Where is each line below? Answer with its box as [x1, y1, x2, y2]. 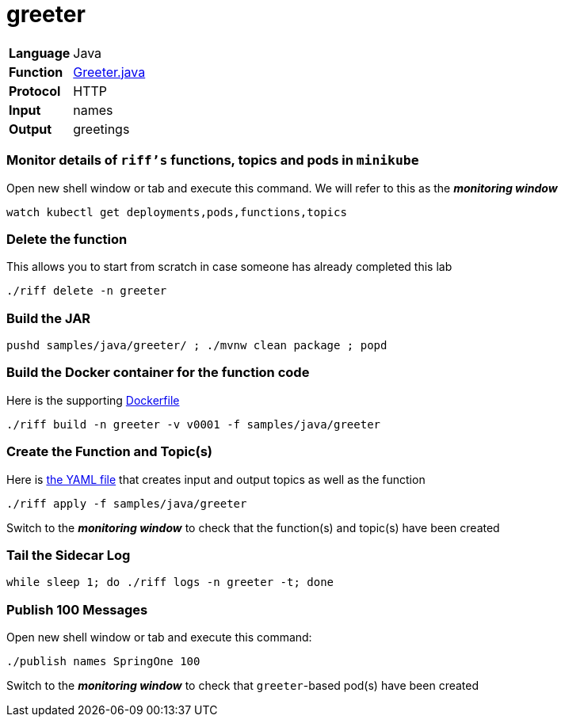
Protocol [9, 82, 61, 99]
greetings [73, 120, 130, 137]
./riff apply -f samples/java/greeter [6, 497, 247, 510]
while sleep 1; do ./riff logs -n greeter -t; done [6, 576, 334, 589]
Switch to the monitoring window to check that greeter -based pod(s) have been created [6, 679, 479, 692]
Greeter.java [73, 63, 146, 80]
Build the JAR [6, 310, 91, 326]
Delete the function [6, 230, 128, 247]
